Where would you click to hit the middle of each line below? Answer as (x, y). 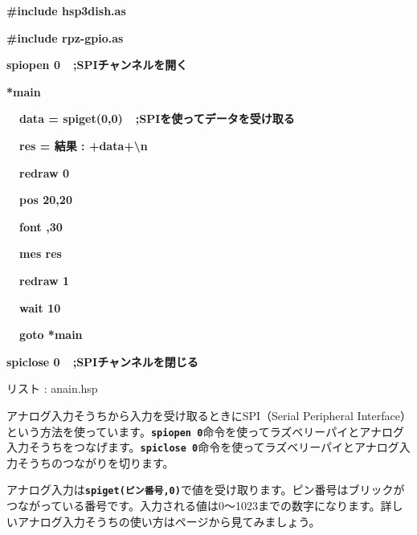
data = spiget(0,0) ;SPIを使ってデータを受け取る (157, 118)
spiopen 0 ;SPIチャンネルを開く (97, 65)
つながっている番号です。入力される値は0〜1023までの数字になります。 (194, 506)
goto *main (51, 335)
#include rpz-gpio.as (65, 37)
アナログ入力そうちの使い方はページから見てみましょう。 (169, 521)
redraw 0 (45, 172)
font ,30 (41, 226)
